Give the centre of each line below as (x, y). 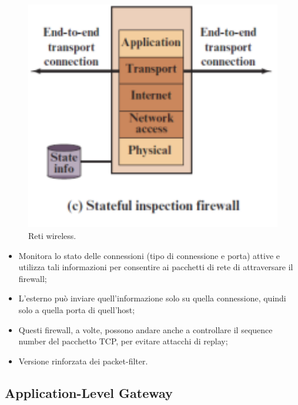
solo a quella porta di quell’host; (77, 310)
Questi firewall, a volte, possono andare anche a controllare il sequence (145, 329)
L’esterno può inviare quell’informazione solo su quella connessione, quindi (152, 298)
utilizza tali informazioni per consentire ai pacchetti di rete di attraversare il (156, 267)
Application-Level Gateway (89, 392)
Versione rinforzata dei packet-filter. (83, 361)
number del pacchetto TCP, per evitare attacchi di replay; (123, 341)
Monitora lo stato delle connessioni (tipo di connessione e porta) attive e (149, 255)
